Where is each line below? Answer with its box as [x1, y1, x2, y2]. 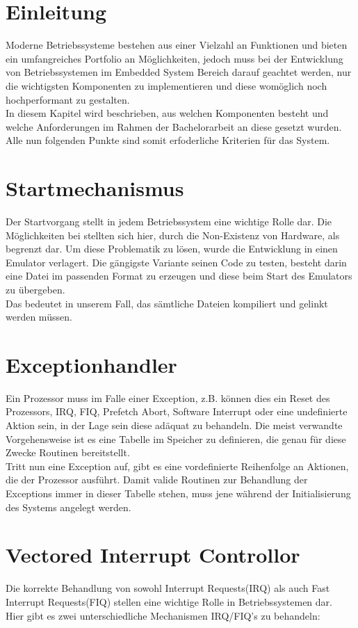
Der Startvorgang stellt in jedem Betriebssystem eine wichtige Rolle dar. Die [6, 214, 332, 228]
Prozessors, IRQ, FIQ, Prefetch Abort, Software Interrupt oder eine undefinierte [6, 404, 348, 419]
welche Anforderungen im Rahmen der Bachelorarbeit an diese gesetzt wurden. [6, 119, 342, 134]
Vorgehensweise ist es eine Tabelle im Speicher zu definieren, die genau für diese [6, 431, 346, 446]
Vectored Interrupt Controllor [6, 540, 300, 569]
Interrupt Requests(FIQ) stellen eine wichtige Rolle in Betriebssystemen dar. [6, 594, 332, 609]
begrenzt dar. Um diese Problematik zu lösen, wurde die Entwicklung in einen [6, 241, 338, 256]
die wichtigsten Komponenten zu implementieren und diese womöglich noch [6, 78, 327, 92]
